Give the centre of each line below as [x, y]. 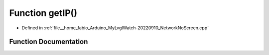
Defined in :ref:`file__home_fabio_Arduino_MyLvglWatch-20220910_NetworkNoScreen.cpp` [115, 28]
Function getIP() [43, 13]
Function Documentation [49, 42]
